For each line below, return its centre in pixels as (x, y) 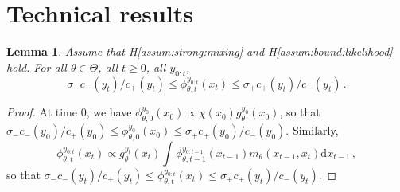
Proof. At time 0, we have (69, 112)
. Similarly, (312, 130)
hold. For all (37, 67)
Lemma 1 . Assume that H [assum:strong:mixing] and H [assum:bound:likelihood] (200, 51)
